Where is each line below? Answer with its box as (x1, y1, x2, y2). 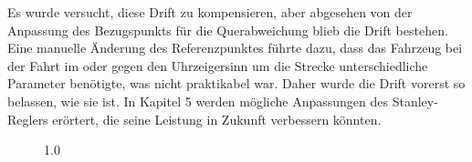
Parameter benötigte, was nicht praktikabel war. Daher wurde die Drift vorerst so (7, 74, 466, 93)
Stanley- (392, 91, 438, 110)
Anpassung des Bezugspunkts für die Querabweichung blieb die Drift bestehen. (7, 20, 448, 39)
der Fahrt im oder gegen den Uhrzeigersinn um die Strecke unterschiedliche (7, 56, 428, 75)
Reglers (7, 109, 48, 128)
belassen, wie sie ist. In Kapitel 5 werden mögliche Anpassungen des (7, 91, 389, 110)
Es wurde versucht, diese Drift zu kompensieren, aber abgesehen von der (7, 3, 413, 21)
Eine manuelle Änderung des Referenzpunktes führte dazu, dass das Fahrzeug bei (7, 38, 463, 57)
